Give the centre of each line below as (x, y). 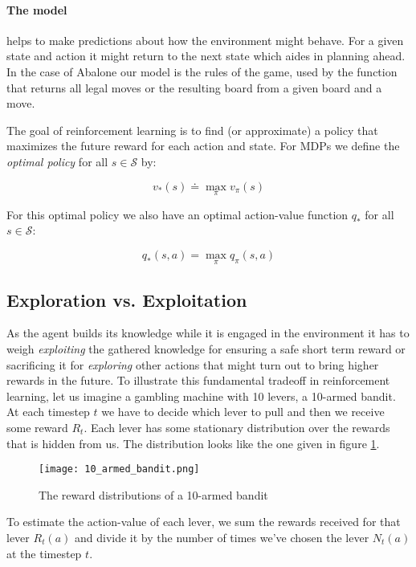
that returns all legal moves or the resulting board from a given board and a (194, 87)
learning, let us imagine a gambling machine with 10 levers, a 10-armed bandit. (201, 396)
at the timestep (44, 553)
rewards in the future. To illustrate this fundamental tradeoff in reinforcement (198, 380)
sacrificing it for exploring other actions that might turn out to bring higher (193, 364)
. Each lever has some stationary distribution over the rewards (237, 427)
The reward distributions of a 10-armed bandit (153, 494)
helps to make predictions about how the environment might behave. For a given (205, 40)
